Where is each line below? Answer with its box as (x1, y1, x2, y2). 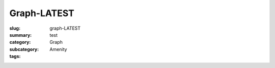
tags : (9, 53, 21, 59)
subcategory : (9, 46, 39, 52)
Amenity (49, 46, 67, 52)
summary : (9, 32, 32, 38)
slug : (9, 25, 20, 31)
